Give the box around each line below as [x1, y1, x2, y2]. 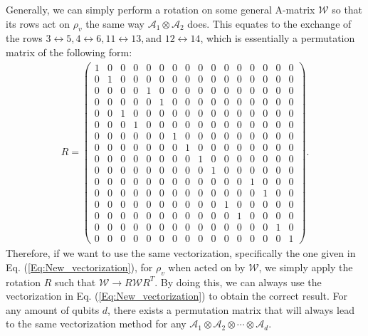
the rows [6, 31, 43, 46]
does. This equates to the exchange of [187, 16, 352, 31]
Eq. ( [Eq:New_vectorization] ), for [6, 259, 153, 274]
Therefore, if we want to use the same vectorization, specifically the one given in [6, 246, 356, 261]
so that [332, 2, 363, 16]
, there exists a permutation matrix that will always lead [107, 302, 354, 317]
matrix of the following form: [6, 44, 132, 59]
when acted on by [168, 259, 246, 274]
